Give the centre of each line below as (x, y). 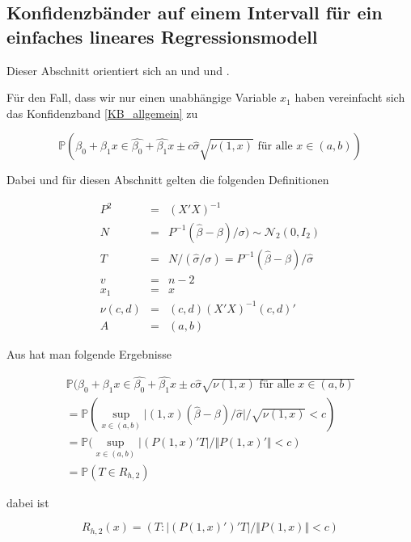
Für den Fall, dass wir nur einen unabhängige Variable (142, 97)
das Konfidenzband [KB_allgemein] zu (102, 113)
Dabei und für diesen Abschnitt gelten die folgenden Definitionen (168, 180)
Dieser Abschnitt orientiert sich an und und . (118, 70)
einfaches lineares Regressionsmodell (162, 36)
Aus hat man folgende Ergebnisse (89, 353)
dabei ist (28, 502)
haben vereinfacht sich (350, 97)
